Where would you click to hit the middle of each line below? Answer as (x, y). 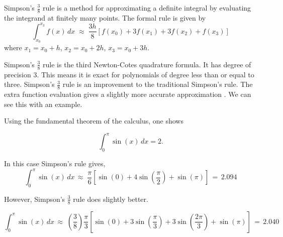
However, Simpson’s (35, 199)
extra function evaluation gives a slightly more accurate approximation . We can (128, 94)
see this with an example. (43, 104)
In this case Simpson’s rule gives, (55, 163)
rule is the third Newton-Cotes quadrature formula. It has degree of (147, 64)
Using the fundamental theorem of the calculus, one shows (94, 121)
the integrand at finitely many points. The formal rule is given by (105, 17)
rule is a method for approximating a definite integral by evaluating (147, 8)
